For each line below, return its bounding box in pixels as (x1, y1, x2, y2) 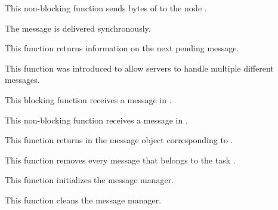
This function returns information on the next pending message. (5, 42, 239, 54)
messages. (5, 73, 40, 86)
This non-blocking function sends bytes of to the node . (5, 2, 207, 14)
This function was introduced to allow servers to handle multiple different (5, 61, 274, 74)
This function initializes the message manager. (5, 174, 174, 186)
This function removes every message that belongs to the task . (5, 153, 236, 166)
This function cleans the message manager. (5, 193, 162, 206)
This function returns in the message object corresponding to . (5, 134, 233, 146)
